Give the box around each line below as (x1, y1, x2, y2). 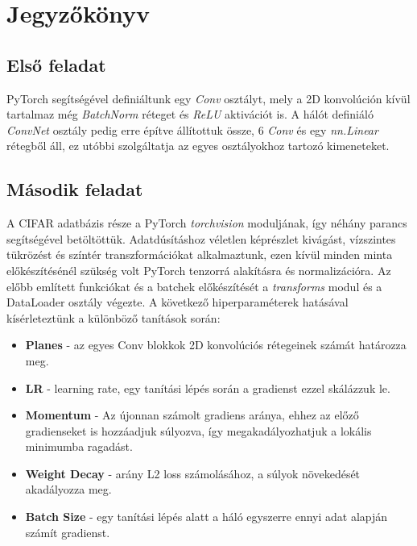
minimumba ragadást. (25, 438, 133, 455)
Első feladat (6, 52, 106, 77)
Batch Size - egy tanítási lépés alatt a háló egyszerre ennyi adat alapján (25, 508, 388, 525)
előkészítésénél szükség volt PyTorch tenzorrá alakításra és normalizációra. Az (6, 261, 391, 278)
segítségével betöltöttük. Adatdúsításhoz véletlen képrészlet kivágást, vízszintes (6, 230, 396, 247)
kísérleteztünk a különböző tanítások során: (6, 309, 221, 326)
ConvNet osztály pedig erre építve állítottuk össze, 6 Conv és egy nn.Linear (6, 121, 378, 138)
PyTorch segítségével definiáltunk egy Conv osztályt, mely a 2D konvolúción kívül (6, 90, 411, 106)
